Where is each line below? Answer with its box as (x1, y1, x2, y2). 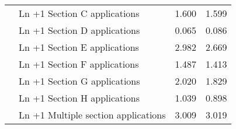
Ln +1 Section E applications (19, 40, 139, 54)
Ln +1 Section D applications (19, 23, 140, 37)
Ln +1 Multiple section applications (19, 108, 166, 121)
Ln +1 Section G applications (19, 74, 140, 88)
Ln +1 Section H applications (19, 91, 140, 104)
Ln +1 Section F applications (19, 57, 139, 71)
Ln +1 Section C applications (19, 6, 140, 20)
